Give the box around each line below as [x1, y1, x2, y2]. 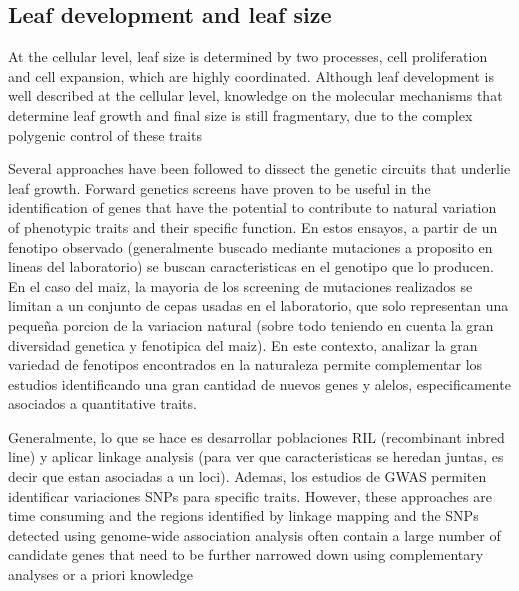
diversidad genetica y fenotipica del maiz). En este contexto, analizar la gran [8, 334, 478, 355]
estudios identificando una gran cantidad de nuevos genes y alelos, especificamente [8, 373, 511, 394]
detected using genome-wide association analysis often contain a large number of [8, 524, 501, 545]
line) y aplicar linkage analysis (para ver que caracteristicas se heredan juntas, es [8, 446, 504, 467]
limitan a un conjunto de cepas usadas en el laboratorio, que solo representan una [8, 295, 509, 316]
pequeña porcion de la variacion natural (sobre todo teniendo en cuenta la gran [8, 314, 494, 335]
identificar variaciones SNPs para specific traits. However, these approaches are [8, 485, 492, 506]
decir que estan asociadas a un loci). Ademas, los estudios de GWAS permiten [8, 466, 487, 487]
